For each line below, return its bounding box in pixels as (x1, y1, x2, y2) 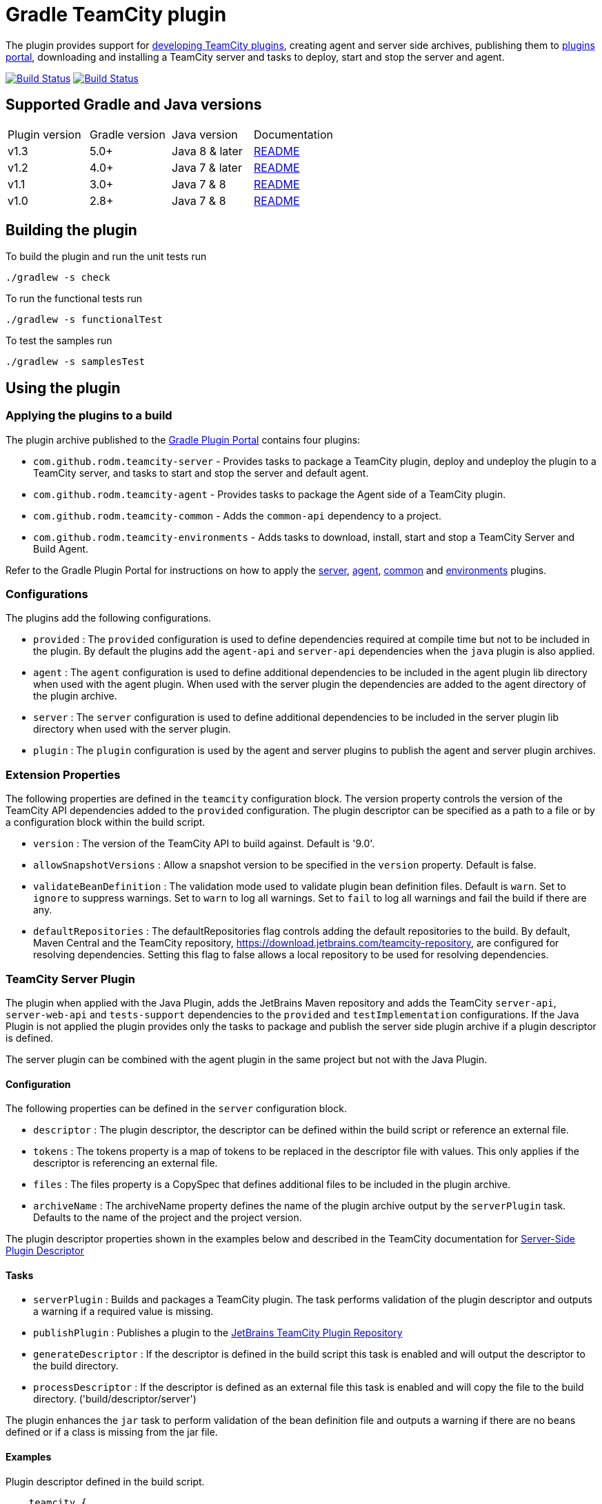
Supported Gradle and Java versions (6, 96, 262, 114)
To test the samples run (6, 335, 112, 347)
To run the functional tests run (6, 293, 143, 305)
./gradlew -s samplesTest (6, 356, 146, 368)
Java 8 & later (172, 144, 243, 158)
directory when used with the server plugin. (33, 723, 231, 735)
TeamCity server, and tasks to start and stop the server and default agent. (33, 466, 369, 479)
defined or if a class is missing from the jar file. (6, 1426, 218, 1438)
